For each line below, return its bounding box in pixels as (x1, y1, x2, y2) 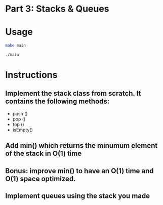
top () (12, 121, 24, 127)
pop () (12, 116, 26, 122)
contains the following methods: (5, 97, 110, 106)
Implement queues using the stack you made (5, 192, 150, 200)
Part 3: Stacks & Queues (5, 3, 110, 15)
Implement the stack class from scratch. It (5, 89, 141, 98)
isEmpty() (12, 127, 33, 133)
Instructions (5, 69, 58, 81)
